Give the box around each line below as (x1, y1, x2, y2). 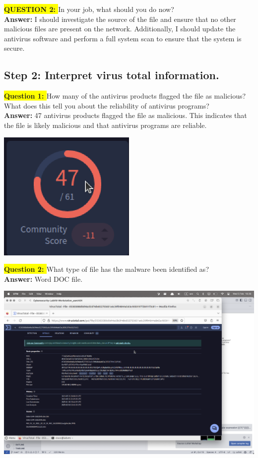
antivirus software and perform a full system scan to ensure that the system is (4, 33, 242, 43)
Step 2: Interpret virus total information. (4, 67, 219, 83)
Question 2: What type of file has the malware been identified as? (4, 264, 209, 274)
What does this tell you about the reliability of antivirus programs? (4, 100, 209, 111)
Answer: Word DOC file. (4, 273, 83, 284)
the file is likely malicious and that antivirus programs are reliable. (4, 119, 207, 130)
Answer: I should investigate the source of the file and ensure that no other (4, 13, 236, 24)
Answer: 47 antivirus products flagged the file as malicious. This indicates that (4, 110, 247, 120)
